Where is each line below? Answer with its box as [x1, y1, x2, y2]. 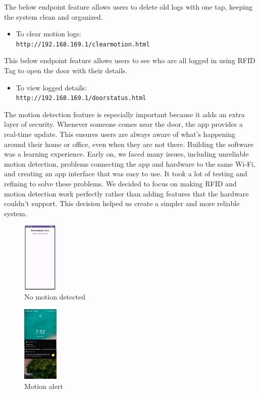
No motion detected [24, 291, 85, 302]
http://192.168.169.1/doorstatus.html [16, 94, 146, 102]
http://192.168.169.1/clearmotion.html [16, 40, 150, 48]
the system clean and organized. [4, 11, 103, 22]
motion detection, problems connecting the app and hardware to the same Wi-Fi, [4, 158, 255, 169]
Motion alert [24, 380, 63, 391]
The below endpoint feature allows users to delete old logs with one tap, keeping [4, 2, 252, 12]
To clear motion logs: [16, 28, 81, 39]
